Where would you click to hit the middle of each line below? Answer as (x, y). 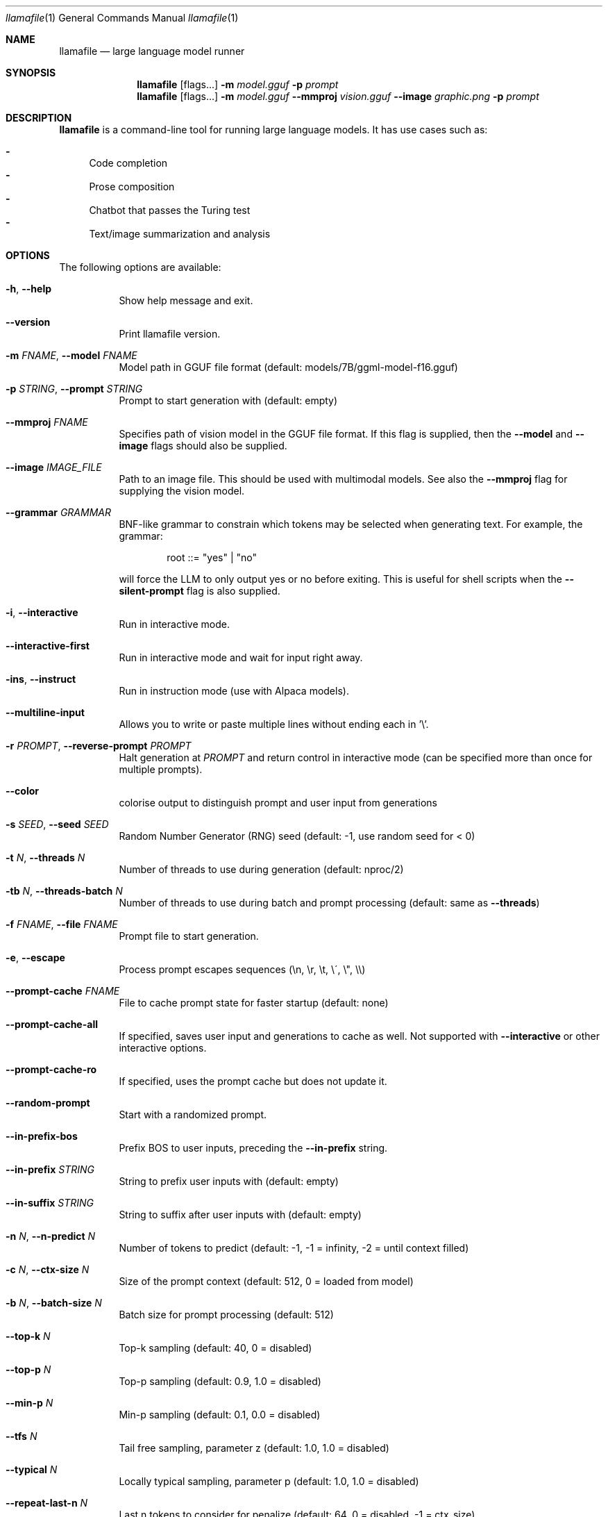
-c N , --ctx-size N (48, 1269)
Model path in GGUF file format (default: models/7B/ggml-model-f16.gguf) (288, 367)
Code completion (128, 163)
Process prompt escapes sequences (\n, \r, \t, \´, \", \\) (242, 969)
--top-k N (28, 1336)
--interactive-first (48, 646)
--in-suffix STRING (50, 1203)
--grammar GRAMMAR (58, 512)
